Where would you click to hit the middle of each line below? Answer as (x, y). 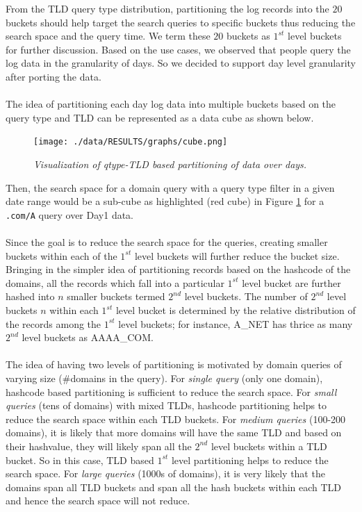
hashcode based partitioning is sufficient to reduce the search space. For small (171, 391)
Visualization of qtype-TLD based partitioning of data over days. (170, 164)
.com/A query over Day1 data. (70, 214)
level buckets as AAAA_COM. (88, 337)
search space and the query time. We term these (108, 36)
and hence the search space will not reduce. (98, 501)
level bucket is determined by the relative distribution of (236, 310)
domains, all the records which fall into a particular (115, 282)
